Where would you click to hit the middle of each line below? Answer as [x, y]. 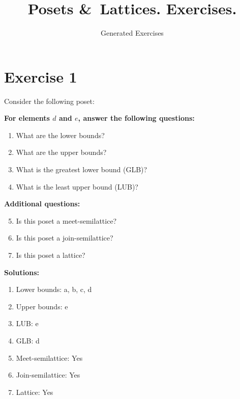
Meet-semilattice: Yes [49, 357]
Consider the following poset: [49, 101]
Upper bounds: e [42, 306]
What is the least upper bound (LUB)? [77, 186]
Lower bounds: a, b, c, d [54, 289]
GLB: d [28, 340]
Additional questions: [42, 204]
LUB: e [27, 323]
